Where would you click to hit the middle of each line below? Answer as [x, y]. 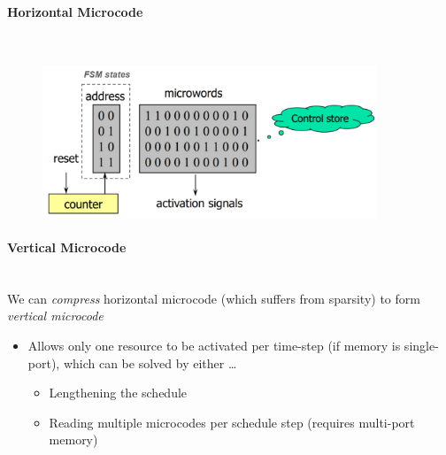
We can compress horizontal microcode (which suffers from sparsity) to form [214, 298]
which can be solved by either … [150, 362]
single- [421, 346]
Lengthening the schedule [118, 393]
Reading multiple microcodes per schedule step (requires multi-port [232, 422]
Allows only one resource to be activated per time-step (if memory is [214, 346]
